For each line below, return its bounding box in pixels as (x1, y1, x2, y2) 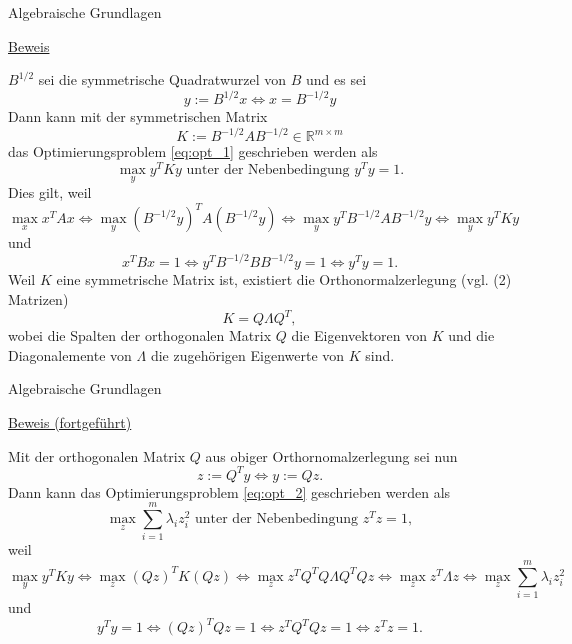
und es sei (306, 69, 367, 90)
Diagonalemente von (8, 344, 132, 365)
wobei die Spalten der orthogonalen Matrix (8, 325, 272, 346)
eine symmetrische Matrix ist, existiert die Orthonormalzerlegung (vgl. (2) (56, 269, 512, 290)
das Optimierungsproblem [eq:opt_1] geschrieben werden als (8, 141, 378, 162)
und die (448, 325, 495, 346)
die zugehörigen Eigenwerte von (150, 344, 345, 365)
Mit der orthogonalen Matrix (8, 445, 186, 466)
